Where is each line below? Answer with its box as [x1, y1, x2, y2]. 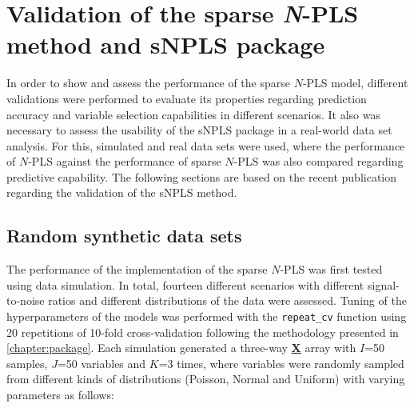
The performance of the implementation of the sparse [6, 261, 268, 278]
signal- [367, 276, 400, 293]
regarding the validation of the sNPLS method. [6, 184, 237, 201]
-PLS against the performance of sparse [28, 153, 221, 170]
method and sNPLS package [6, 28, 325, 61]
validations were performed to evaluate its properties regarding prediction [6, 90, 367, 106]
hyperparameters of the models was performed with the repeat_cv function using [6, 308, 407, 325]
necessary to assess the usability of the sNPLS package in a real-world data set [6, 122, 392, 138]
